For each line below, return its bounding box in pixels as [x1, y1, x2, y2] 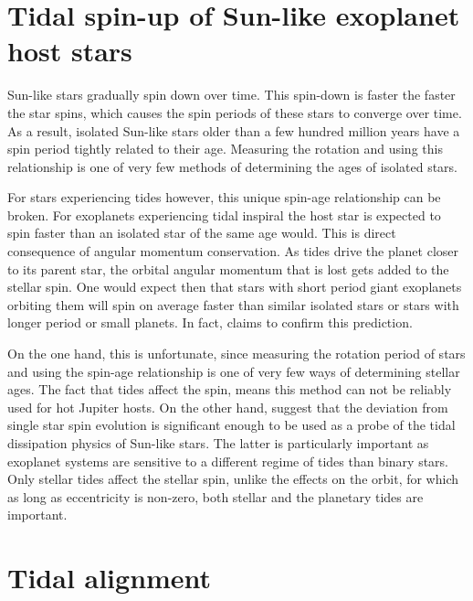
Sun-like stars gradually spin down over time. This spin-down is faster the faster [7, 85, 456, 104]
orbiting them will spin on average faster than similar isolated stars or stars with [7, 295, 459, 314]
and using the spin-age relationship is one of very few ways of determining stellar [7, 361, 460, 381]
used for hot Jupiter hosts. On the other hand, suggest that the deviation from [7, 397, 448, 416]
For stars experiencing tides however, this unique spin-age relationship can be [7, 188, 441, 207]
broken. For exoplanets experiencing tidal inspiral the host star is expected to [7, 205, 441, 224]
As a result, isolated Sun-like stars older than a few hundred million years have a [7, 121, 460, 140]
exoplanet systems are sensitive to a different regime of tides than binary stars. [7, 451, 448, 470]
